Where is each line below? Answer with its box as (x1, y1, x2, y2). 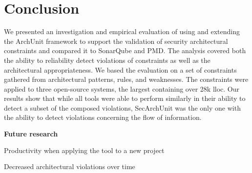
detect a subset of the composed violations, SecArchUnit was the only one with (4, 102, 241, 113)
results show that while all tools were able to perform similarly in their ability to (4, 93, 246, 103)
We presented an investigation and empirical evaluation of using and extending (4, 26, 240, 37)
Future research (4, 129, 58, 139)
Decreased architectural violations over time (4, 161, 135, 172)
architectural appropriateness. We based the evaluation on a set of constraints (4, 64, 237, 75)
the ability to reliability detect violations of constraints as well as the (4, 55, 210, 65)
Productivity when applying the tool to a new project (4, 145, 165, 155)
